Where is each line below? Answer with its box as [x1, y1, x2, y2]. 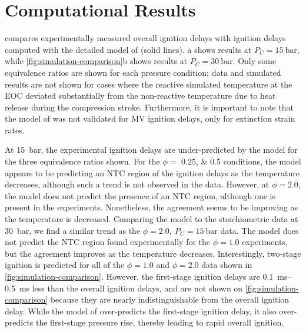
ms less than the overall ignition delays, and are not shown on [19, 281, 243, 294]
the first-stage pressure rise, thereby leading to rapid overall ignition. [36, 316, 284, 328]
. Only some [232, 55, 277, 67]
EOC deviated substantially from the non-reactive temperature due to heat [5, 89, 276, 102]
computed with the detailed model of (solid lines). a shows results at [5, 43, 252, 55]
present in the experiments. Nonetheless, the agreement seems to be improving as [5, 201, 298, 213]
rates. [5, 123, 25, 136]
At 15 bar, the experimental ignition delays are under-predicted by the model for [5, 143, 298, 156]
